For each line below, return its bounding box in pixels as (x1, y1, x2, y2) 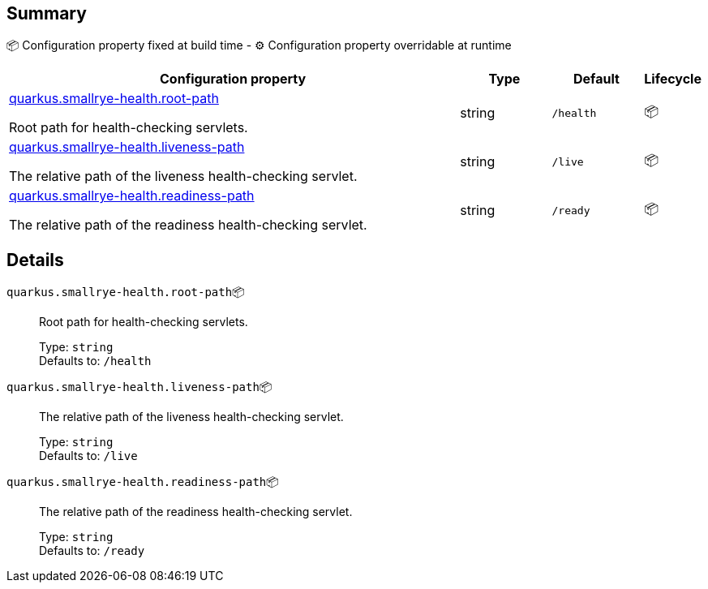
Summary (6, 3, 87, 24)
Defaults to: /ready (39, 544, 145, 558)
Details (6, 249, 64, 270)
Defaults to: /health (39, 354, 152, 368)
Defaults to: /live (39, 449, 138, 463)
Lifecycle (644, 71, 702, 88)
